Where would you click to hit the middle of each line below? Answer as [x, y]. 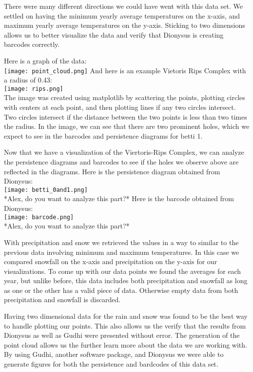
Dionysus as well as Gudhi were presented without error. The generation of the [122, 335]
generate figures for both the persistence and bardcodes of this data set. [111, 364]
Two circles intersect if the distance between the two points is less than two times [126, 116]
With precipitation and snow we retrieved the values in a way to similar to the [121, 242]
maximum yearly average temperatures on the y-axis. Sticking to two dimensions [125, 25]
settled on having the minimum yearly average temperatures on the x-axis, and [122, 15]
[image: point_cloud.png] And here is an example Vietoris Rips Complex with [125, 70]
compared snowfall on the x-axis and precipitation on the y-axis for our [111, 261]
